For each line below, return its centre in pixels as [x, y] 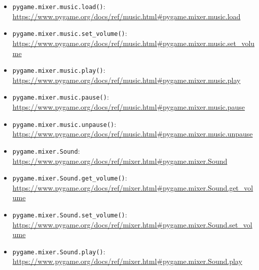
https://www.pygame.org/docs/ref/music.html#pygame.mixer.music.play [126, 80]
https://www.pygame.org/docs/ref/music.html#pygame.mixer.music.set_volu [134, 43]
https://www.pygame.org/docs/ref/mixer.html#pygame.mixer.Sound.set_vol [132, 224]
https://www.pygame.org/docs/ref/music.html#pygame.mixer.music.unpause [133, 134]
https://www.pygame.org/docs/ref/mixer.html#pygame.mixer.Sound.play [127, 261]
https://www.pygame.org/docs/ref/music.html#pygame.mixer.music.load [126, 16]
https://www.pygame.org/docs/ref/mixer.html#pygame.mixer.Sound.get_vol [133, 187]
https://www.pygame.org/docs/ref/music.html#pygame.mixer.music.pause [129, 107]
